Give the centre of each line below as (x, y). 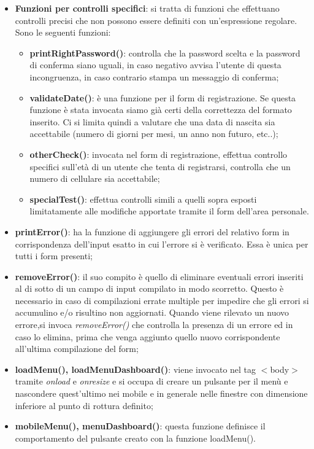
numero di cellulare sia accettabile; (95, 178)
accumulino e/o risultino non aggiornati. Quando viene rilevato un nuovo (152, 312)
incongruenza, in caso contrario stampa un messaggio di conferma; (154, 76)
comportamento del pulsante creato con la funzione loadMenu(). (135, 438)
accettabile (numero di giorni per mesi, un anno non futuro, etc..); (154, 134)
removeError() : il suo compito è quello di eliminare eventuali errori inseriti (159, 276)
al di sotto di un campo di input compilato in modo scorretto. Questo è (149, 288)
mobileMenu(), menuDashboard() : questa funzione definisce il (140, 426)
